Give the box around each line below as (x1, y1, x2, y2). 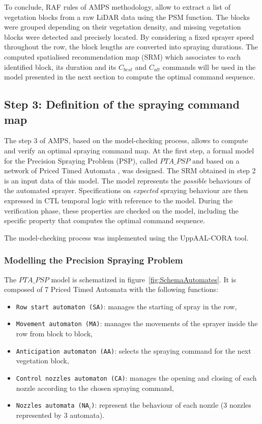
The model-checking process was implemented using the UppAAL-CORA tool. (4, 232, 249, 243)
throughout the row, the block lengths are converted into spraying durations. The (4, 41, 258, 52)
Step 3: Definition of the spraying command (4, 96, 240, 112)
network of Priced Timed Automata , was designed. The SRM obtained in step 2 (4, 165, 256, 176)
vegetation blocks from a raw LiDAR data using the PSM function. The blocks (4, 11, 250, 22)
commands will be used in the (162, 61, 256, 72)
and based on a (192, 155, 240, 166)
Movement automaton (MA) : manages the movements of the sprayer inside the (16, 318, 258, 329)
